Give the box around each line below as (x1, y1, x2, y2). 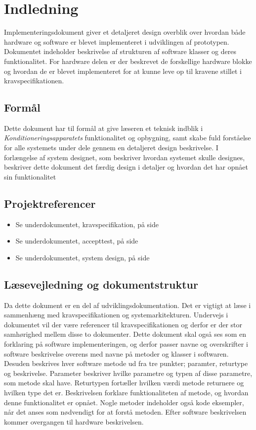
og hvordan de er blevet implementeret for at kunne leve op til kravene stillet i (4, 65, 242, 76)
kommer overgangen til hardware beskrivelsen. (4, 416, 144, 427)
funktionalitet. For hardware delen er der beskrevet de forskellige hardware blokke (4, 56, 252, 66)
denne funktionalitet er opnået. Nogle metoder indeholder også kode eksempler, (4, 397, 244, 407)
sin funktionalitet (4, 171, 56, 182)
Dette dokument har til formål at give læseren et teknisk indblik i (4, 123, 203, 133)
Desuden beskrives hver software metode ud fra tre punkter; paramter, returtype (4, 358, 248, 369)
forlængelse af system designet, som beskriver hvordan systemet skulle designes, (4, 152, 245, 162)
